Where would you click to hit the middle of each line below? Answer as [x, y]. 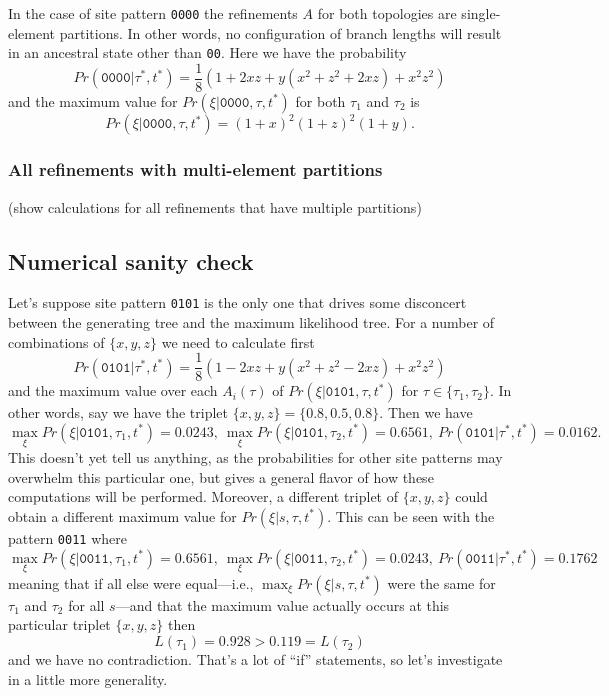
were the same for [441, 582]
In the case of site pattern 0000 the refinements [153, 13]
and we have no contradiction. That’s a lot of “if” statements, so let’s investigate [255, 659]
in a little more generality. [88, 678]
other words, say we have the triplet [118, 412]
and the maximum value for [93, 100]
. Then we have [426, 412]
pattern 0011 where [67, 537]
